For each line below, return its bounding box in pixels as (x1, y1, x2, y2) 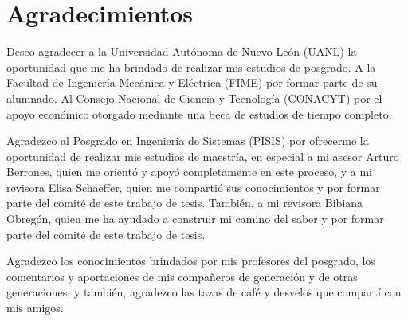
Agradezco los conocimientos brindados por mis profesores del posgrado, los (6, 252, 375, 269)
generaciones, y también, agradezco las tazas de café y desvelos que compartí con (6, 284, 402, 300)
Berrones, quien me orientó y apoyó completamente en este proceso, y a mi (6, 163, 373, 180)
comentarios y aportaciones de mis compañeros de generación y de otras (6, 268, 358, 284)
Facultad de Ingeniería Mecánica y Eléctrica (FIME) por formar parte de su (6, 74, 378, 91)
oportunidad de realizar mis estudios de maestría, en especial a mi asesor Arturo (6, 147, 399, 164)
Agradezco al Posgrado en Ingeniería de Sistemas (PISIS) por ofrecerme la (6, 132, 369, 149)
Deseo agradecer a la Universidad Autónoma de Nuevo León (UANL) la (6, 43, 357, 60)
